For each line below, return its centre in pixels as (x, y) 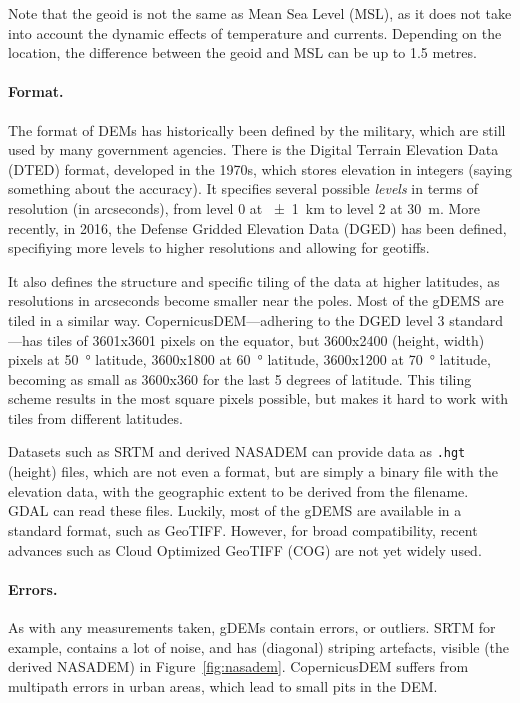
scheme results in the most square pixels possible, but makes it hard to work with (258, 398)
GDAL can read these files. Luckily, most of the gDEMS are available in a (235, 510)
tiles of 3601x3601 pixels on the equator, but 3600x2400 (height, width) (265, 339)
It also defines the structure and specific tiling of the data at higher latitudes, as (254, 280)
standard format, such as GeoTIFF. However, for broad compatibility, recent (243, 529)
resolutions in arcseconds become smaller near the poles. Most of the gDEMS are (256, 300)
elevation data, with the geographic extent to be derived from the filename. (238, 490)
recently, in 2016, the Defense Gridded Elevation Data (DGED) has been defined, (257, 227)
